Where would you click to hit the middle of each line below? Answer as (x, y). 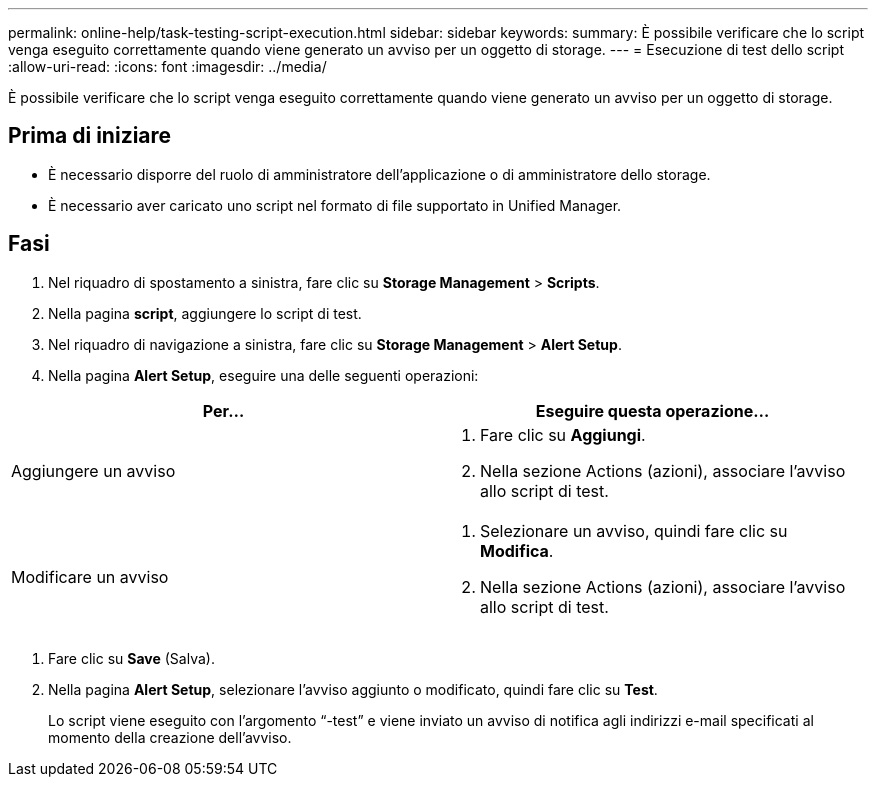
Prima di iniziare (90, 136)
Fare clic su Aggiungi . (563, 434)
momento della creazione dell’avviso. (170, 737)
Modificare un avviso (90, 576)
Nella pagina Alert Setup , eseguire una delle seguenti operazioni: (263, 375)
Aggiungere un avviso (93, 470)
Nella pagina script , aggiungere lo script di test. (205, 313)
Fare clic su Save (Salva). (131, 658)
